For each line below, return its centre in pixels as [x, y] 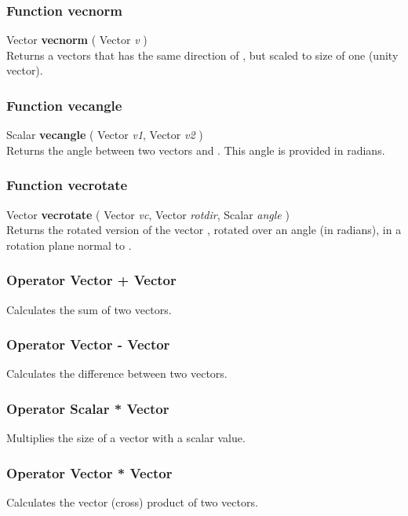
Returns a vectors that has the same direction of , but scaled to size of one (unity [202, 55]
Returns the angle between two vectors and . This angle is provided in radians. [196, 150]
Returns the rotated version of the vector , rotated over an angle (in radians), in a [204, 230]
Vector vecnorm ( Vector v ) [77, 40]
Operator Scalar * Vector [88, 408]
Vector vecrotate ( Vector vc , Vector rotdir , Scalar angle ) [148, 214]
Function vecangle [64, 105]
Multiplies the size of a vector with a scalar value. [126, 438]
